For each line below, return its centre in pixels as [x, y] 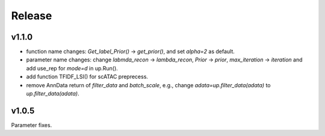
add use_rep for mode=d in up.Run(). [72, 68]
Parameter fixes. [32, 125]
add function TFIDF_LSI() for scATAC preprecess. [87, 77]
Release [32, 16]
